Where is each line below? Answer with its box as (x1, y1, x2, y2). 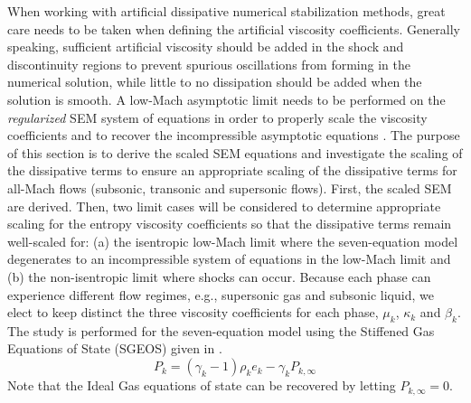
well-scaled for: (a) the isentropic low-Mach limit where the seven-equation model (7, 231, 458, 250)
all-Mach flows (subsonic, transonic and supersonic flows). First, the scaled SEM (7, 178, 452, 197)
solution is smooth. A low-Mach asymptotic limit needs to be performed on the (7, 89, 446, 108)
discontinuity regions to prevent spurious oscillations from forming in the (7, 54, 410, 73)
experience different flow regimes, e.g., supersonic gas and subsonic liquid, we (7, 285, 434, 304)
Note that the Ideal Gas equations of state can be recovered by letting (7, 376, 396, 395)
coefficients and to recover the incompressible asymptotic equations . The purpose (7, 126, 460, 145)
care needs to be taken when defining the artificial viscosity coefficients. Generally (7, 19, 460, 38)
